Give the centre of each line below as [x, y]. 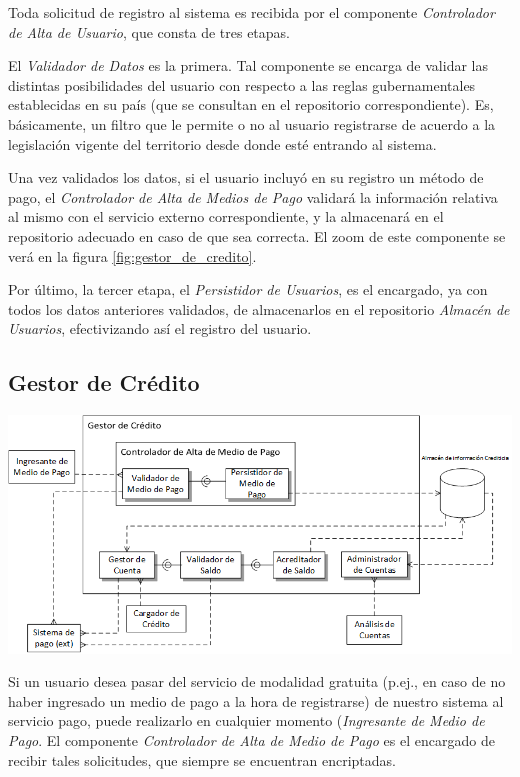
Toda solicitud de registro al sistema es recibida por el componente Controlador [251, 12]
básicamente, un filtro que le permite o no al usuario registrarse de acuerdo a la [252, 123]
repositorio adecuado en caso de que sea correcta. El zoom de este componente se [257, 235]
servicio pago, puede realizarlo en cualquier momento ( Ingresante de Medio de [246, 720]
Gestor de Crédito [104, 382]
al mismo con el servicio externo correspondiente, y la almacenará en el [226, 216]
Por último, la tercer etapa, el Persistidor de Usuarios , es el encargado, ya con [248, 289]
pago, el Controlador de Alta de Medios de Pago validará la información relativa [253, 196]
